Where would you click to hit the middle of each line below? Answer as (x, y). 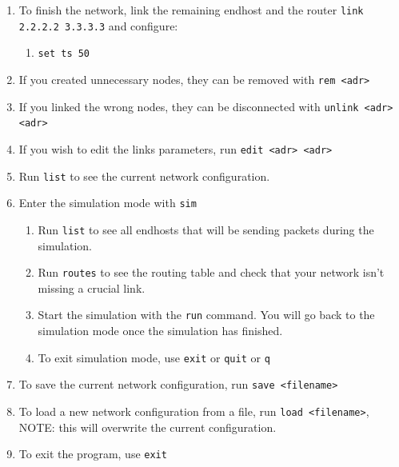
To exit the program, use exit (93, 454)
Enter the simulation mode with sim (108, 203)
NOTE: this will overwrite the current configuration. (148, 427)
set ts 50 (64, 54)
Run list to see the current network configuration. (144, 176)
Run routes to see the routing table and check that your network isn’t (211, 272)
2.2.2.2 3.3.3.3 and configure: (98, 25)
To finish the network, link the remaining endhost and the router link (191, 10)
